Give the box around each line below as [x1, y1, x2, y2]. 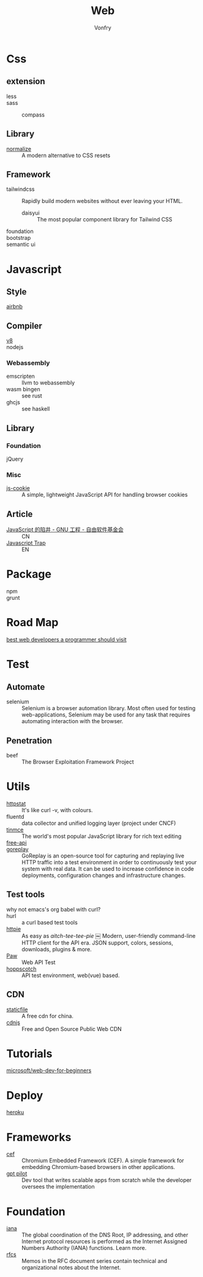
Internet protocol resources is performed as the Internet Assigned [21, 1238, 188, 1245]
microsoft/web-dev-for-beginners [6, 1067, 92, 1074]
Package [6, 567, 52, 581]
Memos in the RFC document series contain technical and [21, 1257, 168, 1265]
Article [6, 508, 33, 519]
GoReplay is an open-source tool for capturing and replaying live [21, 852, 185, 859]
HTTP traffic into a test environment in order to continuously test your [21, 858, 197, 865]
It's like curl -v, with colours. [21, 806, 93, 813]
